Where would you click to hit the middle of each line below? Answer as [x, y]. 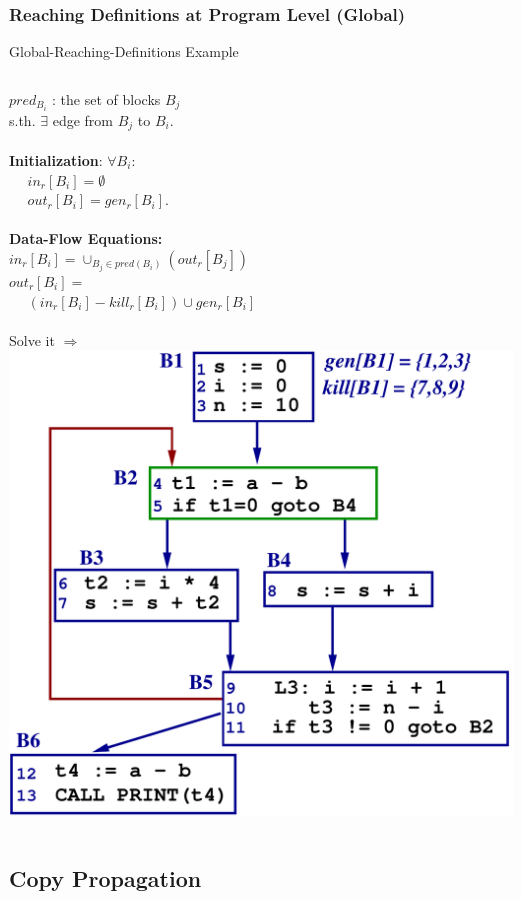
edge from [82, 119]
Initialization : [56, 159]
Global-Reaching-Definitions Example [124, 51]
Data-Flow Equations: [86, 238]
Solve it [32, 339]
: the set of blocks [106, 98]
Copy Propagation [105, 877]
